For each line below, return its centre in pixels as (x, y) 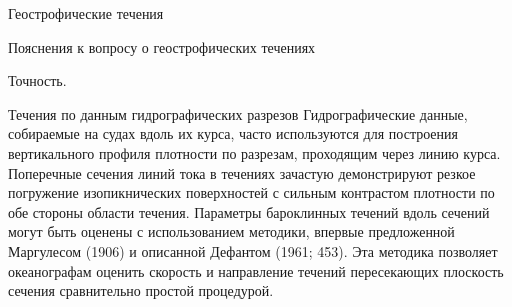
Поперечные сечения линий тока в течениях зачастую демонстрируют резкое (242, 172)
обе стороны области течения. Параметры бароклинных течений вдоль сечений (249, 211)
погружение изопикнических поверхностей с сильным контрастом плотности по (251, 192)
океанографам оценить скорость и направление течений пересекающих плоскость (256, 270)
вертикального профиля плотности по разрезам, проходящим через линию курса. (254, 152)
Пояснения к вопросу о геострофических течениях (162, 46)
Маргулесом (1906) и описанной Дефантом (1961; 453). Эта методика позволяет (253, 250)
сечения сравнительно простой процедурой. (141, 290)
